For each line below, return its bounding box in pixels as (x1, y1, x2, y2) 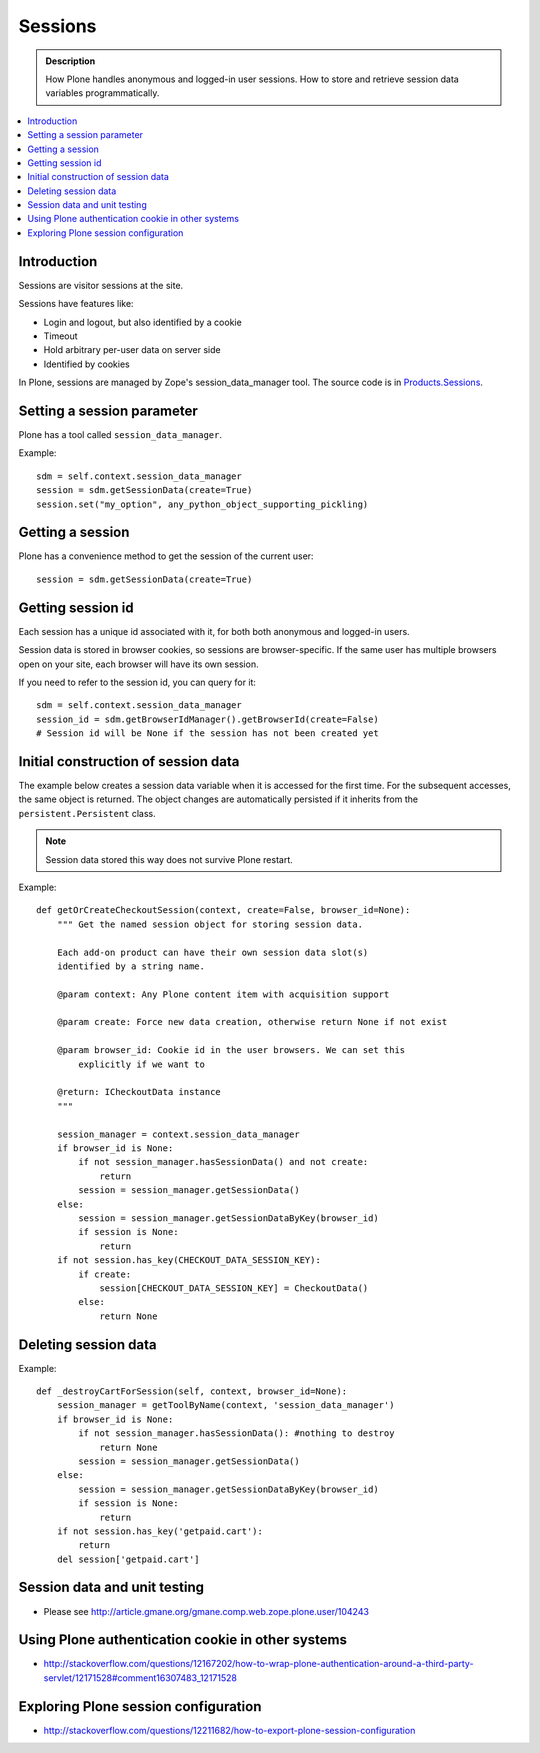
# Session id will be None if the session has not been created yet (36, 728, 379, 739)
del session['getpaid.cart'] (56, 1553, 200, 1565)
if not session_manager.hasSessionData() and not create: (78, 1156, 369, 1168)
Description (45, 55, 96, 67)
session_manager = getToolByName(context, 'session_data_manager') (56, 1400, 395, 1411)
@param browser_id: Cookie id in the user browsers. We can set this (56, 1045, 406, 1056)
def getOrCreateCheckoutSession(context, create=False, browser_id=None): (36, 905, 411, 916)
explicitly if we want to (78, 1058, 205, 1070)
